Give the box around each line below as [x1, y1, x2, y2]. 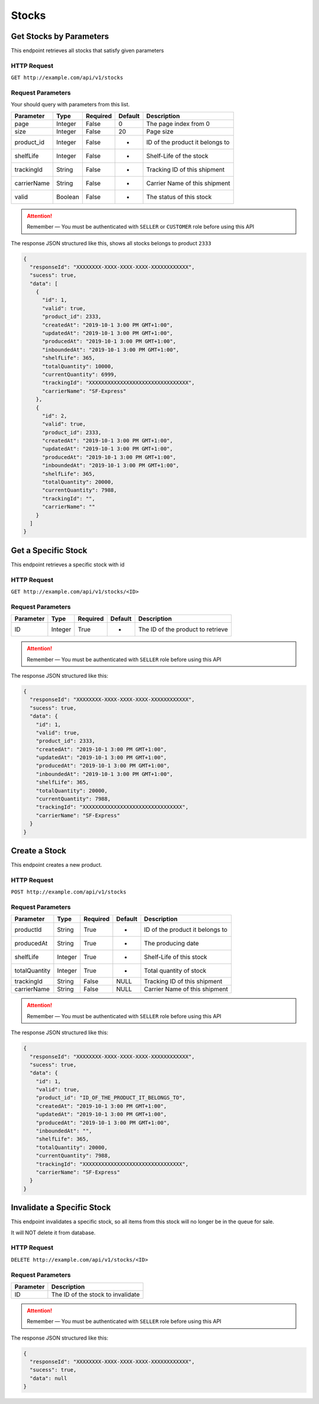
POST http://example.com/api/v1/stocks [11, 889, 126, 895]
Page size [146, 127, 174, 135]
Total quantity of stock [144, 967, 207, 975]
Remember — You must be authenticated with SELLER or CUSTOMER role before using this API [27, 223, 255, 230]
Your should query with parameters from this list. [11, 101, 130, 108]
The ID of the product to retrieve [138, 625, 229, 633]
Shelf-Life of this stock [144, 953, 207, 961]
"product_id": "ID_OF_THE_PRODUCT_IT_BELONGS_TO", [35, 1094, 185, 1101]
